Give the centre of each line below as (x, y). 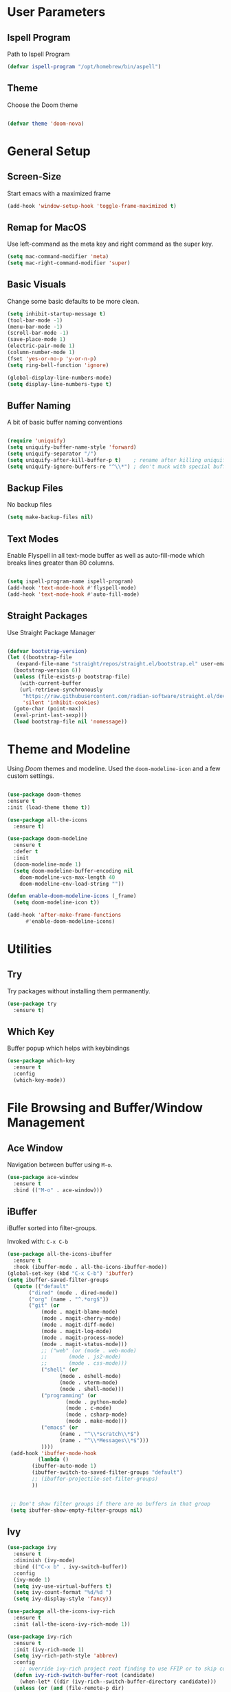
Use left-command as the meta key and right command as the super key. (110, 244)
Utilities (30, 949)
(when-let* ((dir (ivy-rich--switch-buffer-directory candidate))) (118, 1682)
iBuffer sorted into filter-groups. (52, 1228)
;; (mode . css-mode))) (84, 1363)
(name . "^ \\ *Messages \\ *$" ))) (104, 1440)
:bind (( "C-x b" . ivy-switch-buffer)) (70, 1567)
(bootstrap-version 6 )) (47, 670)
